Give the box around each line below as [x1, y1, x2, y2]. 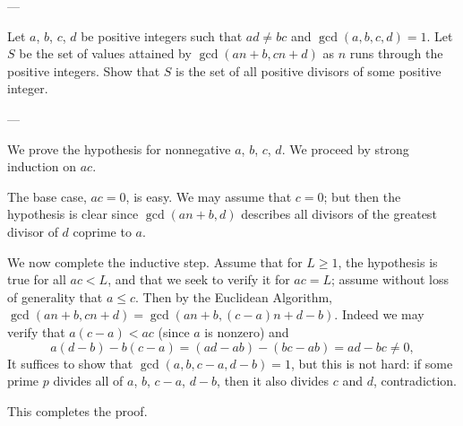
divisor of [7, 222, 58, 240]
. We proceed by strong [281, 139, 409, 158]
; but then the [323, 187, 401, 205]
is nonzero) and [204, 322, 289, 341]
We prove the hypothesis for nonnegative [7, 139, 231, 158]
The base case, [7, 187, 87, 205]
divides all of [53, 371, 124, 390]
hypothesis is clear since [7, 204, 139, 223]
